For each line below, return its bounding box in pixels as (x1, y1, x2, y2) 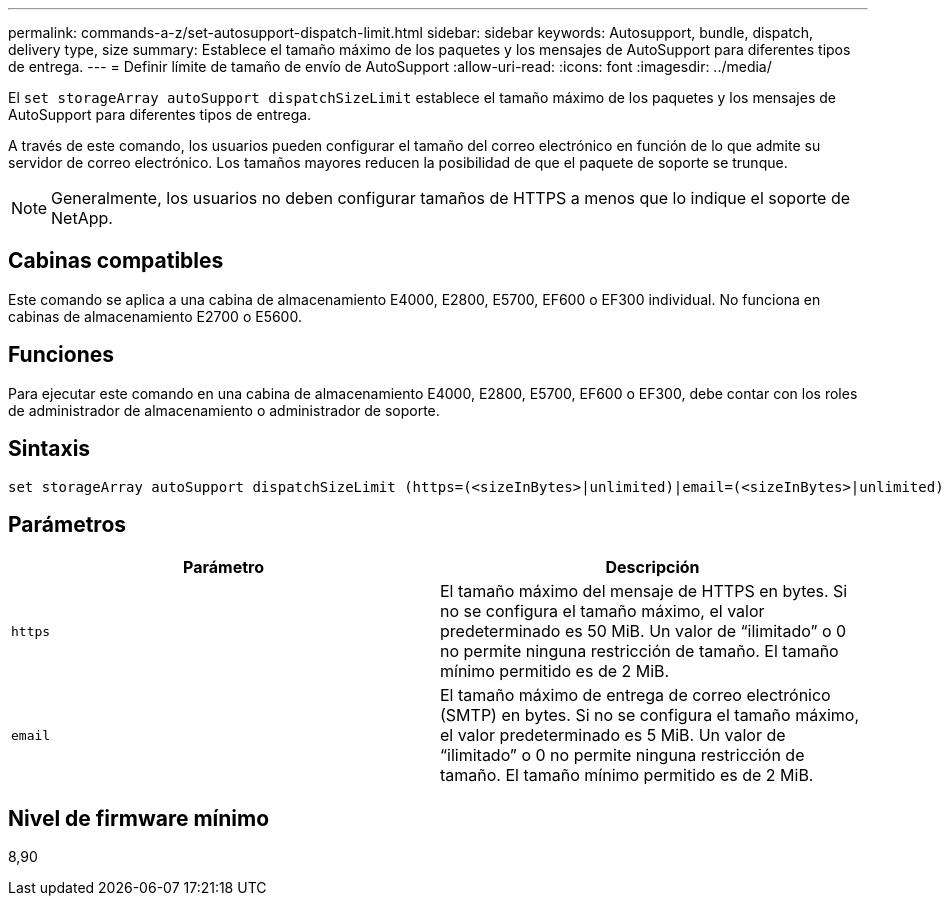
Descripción (605, 557, 700, 578)
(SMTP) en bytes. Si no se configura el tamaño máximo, (440, 705, 859, 726)
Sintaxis (8, 436, 91, 462)
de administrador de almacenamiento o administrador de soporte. (8, 401, 440, 419)
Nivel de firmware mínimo (8, 805, 270, 831)
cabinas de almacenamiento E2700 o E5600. (8, 307, 302, 325)
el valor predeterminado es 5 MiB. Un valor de (440, 725, 786, 746)
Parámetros (8, 511, 127, 537)
